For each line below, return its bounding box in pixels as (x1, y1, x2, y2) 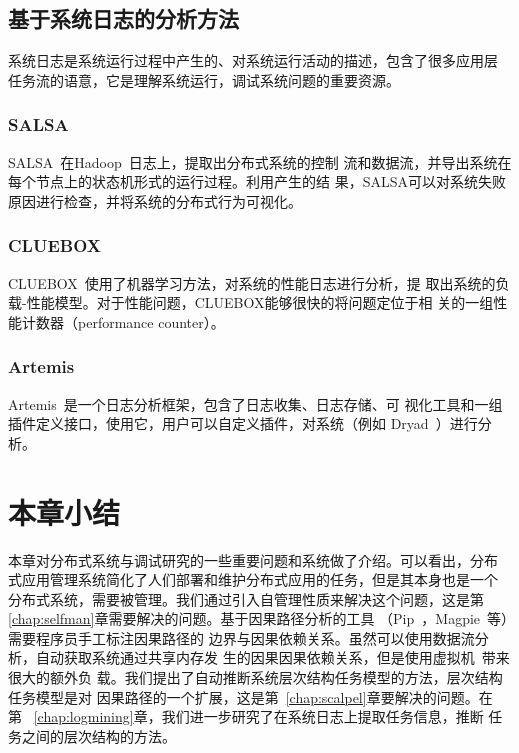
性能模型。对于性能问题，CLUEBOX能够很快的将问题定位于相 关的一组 (26, 292, 494, 313)
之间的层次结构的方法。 (21, 725, 176, 746)
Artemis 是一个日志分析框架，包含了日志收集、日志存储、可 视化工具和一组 (8, 393, 503, 414)
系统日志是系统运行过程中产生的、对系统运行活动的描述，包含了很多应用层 (8, 50, 498, 71)
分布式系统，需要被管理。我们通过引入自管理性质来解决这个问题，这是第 (8, 588, 484, 609)
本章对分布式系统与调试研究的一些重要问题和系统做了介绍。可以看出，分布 (8, 549, 498, 570)
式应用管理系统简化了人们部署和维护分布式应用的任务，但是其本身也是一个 (8, 569, 498, 590)
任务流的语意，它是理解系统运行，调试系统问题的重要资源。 (8, 69, 400, 90)
